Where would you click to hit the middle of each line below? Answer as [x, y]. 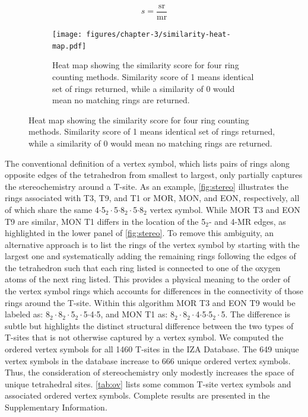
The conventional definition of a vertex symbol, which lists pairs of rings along [147, 163]
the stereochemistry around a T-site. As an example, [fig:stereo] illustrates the [147, 186]
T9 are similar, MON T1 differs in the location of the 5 [105, 221]
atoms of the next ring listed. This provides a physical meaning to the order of [147, 279]
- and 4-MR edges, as [247, 221]
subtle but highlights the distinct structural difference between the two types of [149, 325]
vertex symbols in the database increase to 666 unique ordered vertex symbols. [148, 360]
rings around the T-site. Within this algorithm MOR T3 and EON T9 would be [150, 302]
